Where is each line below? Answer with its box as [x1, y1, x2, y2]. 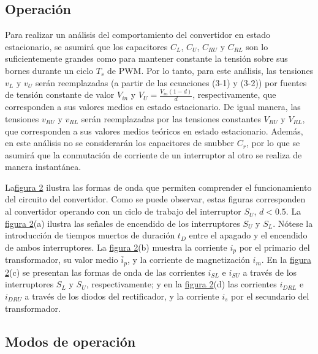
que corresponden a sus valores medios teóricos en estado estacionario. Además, [5, 124, 303, 137]
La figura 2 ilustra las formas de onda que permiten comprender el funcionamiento [5, 180, 312, 193]
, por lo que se [246, 136, 300, 149]
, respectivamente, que [192, 88, 276, 101]
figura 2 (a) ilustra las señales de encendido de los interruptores [5, 216, 240, 229]
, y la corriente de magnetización [127, 253, 250, 266]
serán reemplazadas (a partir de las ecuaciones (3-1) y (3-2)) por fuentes [35, 76, 307, 89]
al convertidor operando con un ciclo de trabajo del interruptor [5, 205, 241, 218]
